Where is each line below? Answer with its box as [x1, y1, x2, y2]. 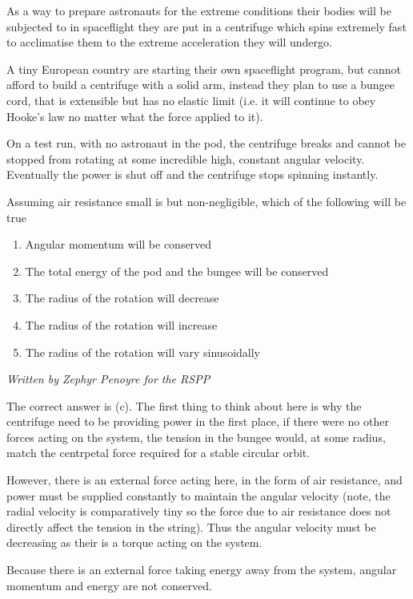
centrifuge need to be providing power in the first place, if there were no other [6, 413, 389, 430]
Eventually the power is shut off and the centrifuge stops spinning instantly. [6, 166, 379, 183]
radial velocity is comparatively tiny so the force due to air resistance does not [6, 503, 391, 520]
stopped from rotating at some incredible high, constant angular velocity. [6, 150, 365, 167]
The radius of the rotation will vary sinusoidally [25, 343, 261, 360]
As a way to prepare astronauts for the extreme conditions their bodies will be [6, 2, 391, 18]
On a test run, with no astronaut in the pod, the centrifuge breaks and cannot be [6, 135, 406, 152]
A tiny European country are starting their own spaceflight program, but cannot [6, 60, 402, 77]
